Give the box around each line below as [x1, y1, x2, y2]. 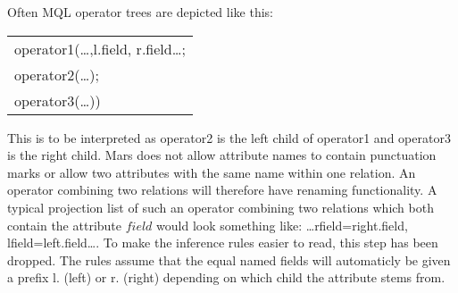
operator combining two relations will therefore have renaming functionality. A [7, 180, 437, 199]
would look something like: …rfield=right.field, [156, 215, 408, 234]
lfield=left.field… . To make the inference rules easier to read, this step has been [7, 233, 438, 252]
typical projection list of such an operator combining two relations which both [7, 197, 434, 216]
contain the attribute [7, 215, 122, 234]
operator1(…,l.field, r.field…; [14, 38, 186, 59]
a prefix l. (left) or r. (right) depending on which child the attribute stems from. [7, 268, 446, 287]
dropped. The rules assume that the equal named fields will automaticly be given [7, 250, 451, 269]
